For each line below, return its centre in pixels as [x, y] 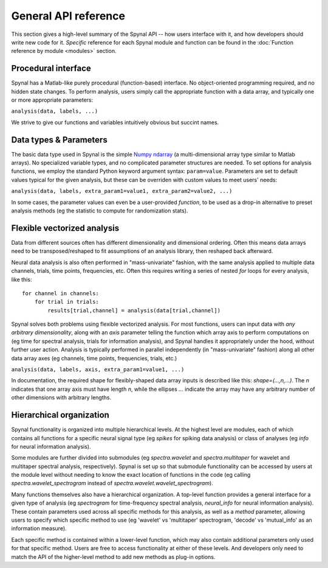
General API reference [68, 16]
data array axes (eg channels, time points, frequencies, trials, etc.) [94, 358]
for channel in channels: [61, 293]
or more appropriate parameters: [52, 100]
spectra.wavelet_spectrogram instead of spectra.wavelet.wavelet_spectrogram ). [112, 483]
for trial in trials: [67, 302]
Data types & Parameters [59, 140]
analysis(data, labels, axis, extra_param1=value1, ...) [98, 370]
